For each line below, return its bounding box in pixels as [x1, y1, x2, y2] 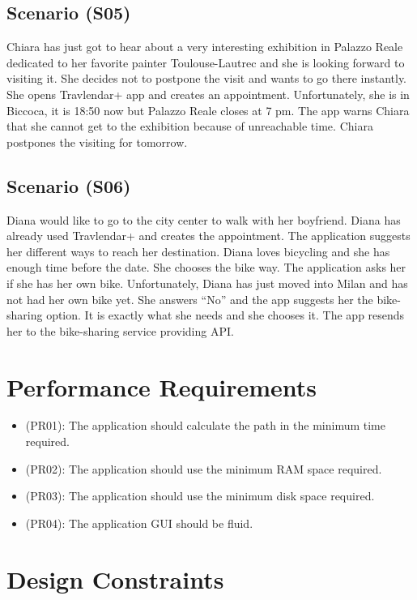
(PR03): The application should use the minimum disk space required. [25, 487, 375, 504]
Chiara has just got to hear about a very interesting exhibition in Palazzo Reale [6, 38, 403, 55]
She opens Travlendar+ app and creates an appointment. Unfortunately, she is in [6, 85, 410, 102]
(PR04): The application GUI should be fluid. [25, 514, 253, 531]
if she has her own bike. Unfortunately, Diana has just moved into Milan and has [6, 274, 408, 291]
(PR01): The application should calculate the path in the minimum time [25, 417, 386, 434]
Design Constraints [6, 562, 224, 595]
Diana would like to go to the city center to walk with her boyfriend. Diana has [6, 211, 401, 228]
